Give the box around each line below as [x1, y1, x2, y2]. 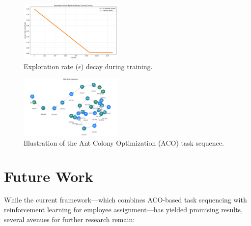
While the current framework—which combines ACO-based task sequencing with [4, 195, 247, 205]
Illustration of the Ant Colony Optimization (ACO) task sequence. [24, 137, 224, 148]
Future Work [4, 166, 93, 186]
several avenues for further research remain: [4, 214, 135, 224]
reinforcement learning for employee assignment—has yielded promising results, [4, 204, 243, 214]
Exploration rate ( [24, 61, 79, 71]
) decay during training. [81, 61, 153, 71]
